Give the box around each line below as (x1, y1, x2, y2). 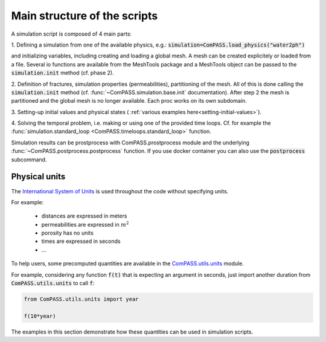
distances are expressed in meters (41, 212, 127, 220)
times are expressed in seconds (41, 237, 121, 245)
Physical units (11, 172, 66, 182)
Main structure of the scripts (11, 9, 158, 22)
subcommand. (11, 156, 47, 163)
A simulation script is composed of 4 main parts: (11, 30, 132, 37)
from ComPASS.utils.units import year (24, 296, 139, 303)
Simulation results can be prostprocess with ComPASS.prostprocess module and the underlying (11, 139, 250, 146)
